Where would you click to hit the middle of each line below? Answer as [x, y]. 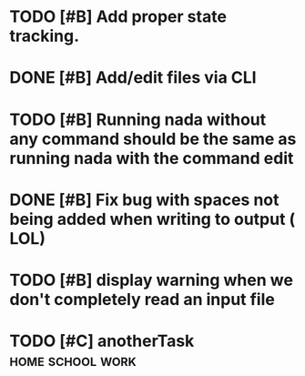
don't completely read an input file [142, 299]
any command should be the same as [153, 139]
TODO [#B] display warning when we [152, 280]
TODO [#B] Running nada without [138, 119]
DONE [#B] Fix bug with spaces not [144, 200]
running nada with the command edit [152, 158]
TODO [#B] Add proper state [118, 17]
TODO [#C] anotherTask [102, 341]
